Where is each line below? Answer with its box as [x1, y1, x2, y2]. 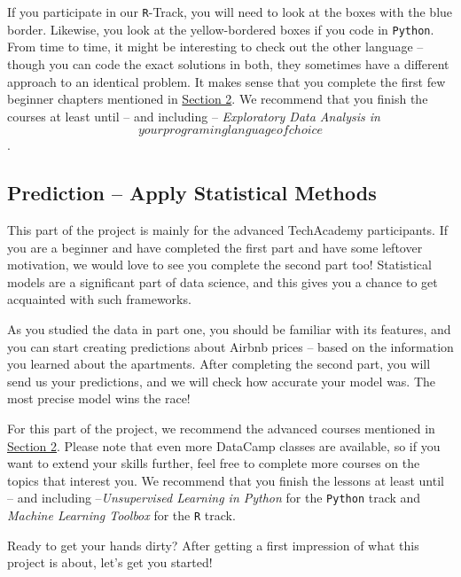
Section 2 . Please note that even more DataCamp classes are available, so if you [7, 436, 441, 455]
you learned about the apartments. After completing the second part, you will [7, 355, 431, 373]
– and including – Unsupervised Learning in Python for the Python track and [7, 488, 421, 507]
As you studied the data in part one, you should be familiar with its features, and [7, 320, 451, 339]
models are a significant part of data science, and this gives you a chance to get [7, 272, 438, 291]
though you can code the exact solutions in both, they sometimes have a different [7, 54, 449, 73]
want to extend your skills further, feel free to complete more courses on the [7, 454, 420, 472]
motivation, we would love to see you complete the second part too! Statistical [7, 255, 432, 274]
